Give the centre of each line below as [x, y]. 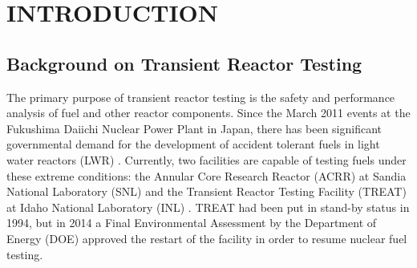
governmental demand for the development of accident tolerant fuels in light [193, 144]
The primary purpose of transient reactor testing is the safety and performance [201, 97]
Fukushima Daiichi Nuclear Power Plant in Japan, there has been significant [194, 128]
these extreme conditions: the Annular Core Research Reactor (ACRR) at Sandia [206, 175]
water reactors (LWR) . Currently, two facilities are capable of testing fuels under [206, 159]
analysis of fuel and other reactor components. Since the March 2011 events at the [208, 113]
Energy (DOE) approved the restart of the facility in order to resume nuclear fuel [207, 238]
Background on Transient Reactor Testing [184, 63]
